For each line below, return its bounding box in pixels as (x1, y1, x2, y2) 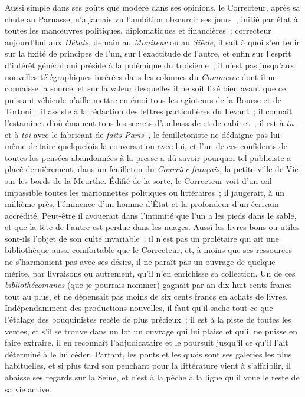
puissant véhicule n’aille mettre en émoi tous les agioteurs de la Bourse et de (5, 93, 281, 106)
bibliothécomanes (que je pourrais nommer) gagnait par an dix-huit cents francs (5, 278, 292, 291)
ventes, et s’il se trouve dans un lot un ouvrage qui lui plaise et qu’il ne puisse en (5, 324, 298, 337)
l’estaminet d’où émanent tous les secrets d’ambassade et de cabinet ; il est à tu (5, 116, 294, 129)
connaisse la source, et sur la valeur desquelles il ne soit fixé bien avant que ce (5, 82, 286, 94)
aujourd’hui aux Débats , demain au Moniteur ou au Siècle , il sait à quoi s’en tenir (5, 35, 300, 48)
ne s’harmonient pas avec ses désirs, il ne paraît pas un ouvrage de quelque (5, 255, 276, 268)
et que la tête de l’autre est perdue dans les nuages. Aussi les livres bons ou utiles (5, 221, 300, 233)
